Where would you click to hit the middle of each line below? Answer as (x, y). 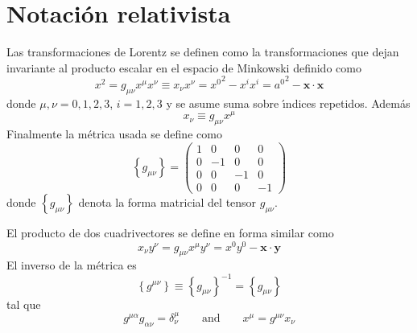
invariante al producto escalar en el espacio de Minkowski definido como (184, 67)
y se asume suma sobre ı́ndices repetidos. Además (288, 103)
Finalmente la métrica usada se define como (114, 134)
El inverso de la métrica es (72, 265)
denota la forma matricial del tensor (167, 201)
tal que (24, 304)
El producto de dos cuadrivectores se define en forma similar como (170, 232)
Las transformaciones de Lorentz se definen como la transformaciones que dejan (203, 52)
